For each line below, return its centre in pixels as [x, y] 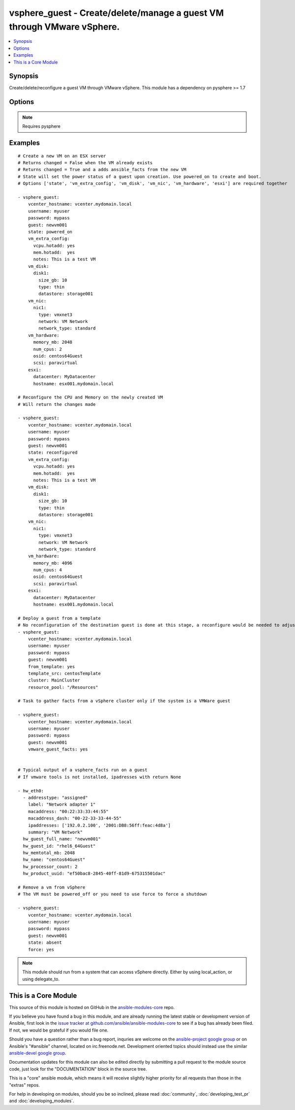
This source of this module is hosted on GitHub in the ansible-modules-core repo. [92, 1007]
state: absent [45, 943]
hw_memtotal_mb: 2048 [49, 853]
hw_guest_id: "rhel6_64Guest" [59, 846]
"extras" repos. [25, 1085]
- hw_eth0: [31, 791]
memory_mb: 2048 [53, 342]
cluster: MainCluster [54, 680]
